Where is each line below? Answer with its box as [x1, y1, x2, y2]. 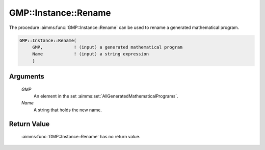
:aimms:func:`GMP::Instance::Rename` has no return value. [21, 134, 141, 140]
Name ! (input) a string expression [32, 51, 149, 57]
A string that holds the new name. [33, 107, 102, 113]
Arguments [9, 73, 45, 81]
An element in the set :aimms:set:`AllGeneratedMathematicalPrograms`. [33, 93, 179, 99]
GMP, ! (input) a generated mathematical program [32, 44, 183, 50]
